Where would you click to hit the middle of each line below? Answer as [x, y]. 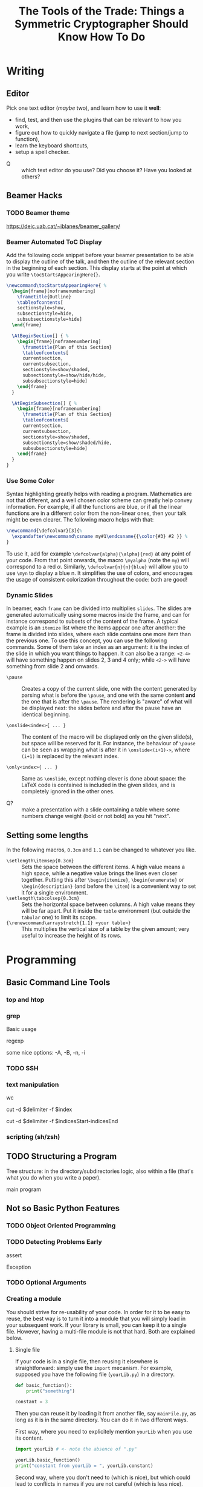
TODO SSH [22, 1068]
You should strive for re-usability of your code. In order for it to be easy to [98, 1312]
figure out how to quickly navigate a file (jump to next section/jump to [101, 133]
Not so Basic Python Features [63, 1208]
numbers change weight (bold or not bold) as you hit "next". [96, 816]
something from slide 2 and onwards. [53, 666]
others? [31, 176]
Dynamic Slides [30, 595]
